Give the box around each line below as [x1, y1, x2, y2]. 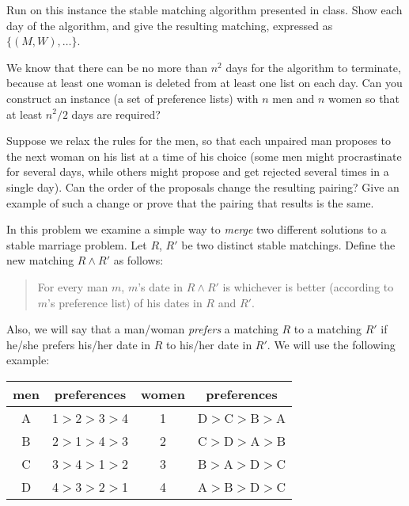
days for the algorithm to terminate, [225, 59, 401, 75]
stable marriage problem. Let [6, 236, 147, 253]
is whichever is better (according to [222, 278, 394, 295]
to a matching [293, 321, 362, 337]
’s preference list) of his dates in [47, 294, 203, 310]
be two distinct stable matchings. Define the [181, 236, 396, 253]
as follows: [113, 252, 164, 268]
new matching [6, 252, 74, 268]
